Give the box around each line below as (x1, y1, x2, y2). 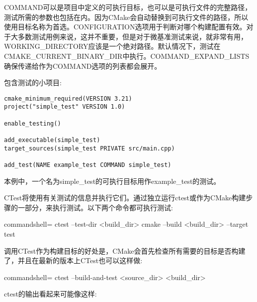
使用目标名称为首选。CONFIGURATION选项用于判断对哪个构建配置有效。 (4, 21, 247, 32)
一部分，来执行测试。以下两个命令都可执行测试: (17, 202, 173, 212)
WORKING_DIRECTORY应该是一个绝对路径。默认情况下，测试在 (4, 41, 221, 51)
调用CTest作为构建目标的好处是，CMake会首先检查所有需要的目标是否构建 (4, 245, 246, 256)
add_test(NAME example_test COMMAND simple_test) (4, 161, 171, 168)
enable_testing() (4, 120, 61, 127)
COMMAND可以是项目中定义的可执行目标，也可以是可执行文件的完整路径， (4, 2, 252, 12)
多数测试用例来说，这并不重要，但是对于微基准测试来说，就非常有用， (17, 31, 248, 41)
